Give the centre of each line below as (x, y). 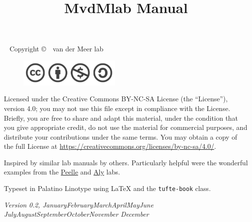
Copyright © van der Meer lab (56, 49)
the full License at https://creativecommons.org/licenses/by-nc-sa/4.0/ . (110, 146)
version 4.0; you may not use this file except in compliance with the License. (117, 108)
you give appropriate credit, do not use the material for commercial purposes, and (126, 127)
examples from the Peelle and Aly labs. (62, 172)
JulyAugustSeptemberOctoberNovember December (76, 214)
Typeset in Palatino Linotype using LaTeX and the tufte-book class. (107, 188)
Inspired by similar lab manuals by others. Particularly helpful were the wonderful (126, 162)
